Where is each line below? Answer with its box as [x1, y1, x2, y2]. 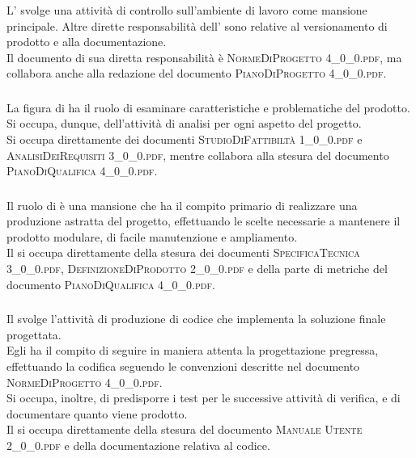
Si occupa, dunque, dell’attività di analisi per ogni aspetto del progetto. [6, 115, 362, 132]
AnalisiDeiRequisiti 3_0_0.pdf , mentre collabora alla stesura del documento [6, 146, 389, 163]
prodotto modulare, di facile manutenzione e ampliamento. [6, 228, 298, 245]
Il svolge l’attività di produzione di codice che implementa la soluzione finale [6, 310, 386, 327]
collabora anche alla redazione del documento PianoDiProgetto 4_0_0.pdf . [6, 65, 387, 82]
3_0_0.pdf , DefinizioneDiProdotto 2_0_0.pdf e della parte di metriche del [6, 260, 388, 277]
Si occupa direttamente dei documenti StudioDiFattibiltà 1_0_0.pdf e [6, 131, 363, 147]
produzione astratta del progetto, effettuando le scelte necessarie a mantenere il [6, 212, 401, 229]
